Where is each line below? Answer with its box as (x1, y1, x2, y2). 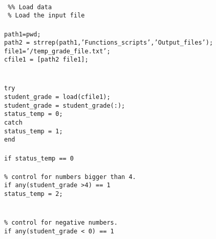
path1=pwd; (4, 30, 41, 38)
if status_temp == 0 (4, 154, 74, 162)
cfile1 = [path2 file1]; (4, 56, 89, 64)
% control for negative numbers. (4, 218, 118, 226)
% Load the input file (8, 12, 85, 19)
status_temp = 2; (4, 190, 63, 198)
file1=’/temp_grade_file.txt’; (4, 47, 111, 55)
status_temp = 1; (4, 127, 63, 135)
